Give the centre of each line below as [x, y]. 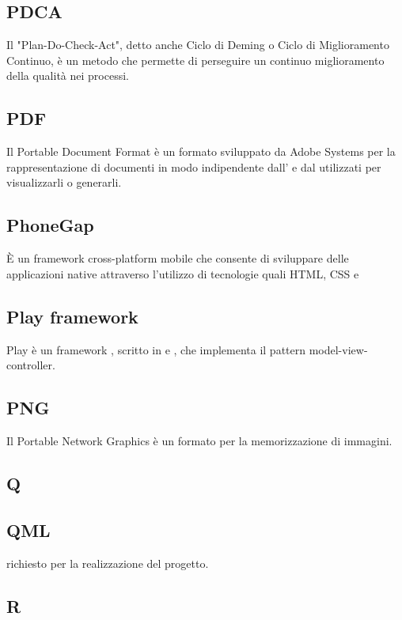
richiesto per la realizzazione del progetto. [108, 563]
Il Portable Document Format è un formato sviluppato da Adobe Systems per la [201, 151]
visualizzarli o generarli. [64, 182]
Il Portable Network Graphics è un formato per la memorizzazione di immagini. [199, 440]
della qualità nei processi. [68, 76]
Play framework [72, 316]
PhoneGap [50, 225]
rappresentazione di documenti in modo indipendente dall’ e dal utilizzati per [194, 166]
